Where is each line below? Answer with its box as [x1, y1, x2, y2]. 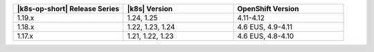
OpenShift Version [237, 4, 299, 13]
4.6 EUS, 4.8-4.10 [237, 31, 294, 41]
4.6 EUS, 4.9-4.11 [237, 22, 293, 31]
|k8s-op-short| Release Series [17, 4, 120, 13]
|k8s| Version [127, 4, 173, 13]
